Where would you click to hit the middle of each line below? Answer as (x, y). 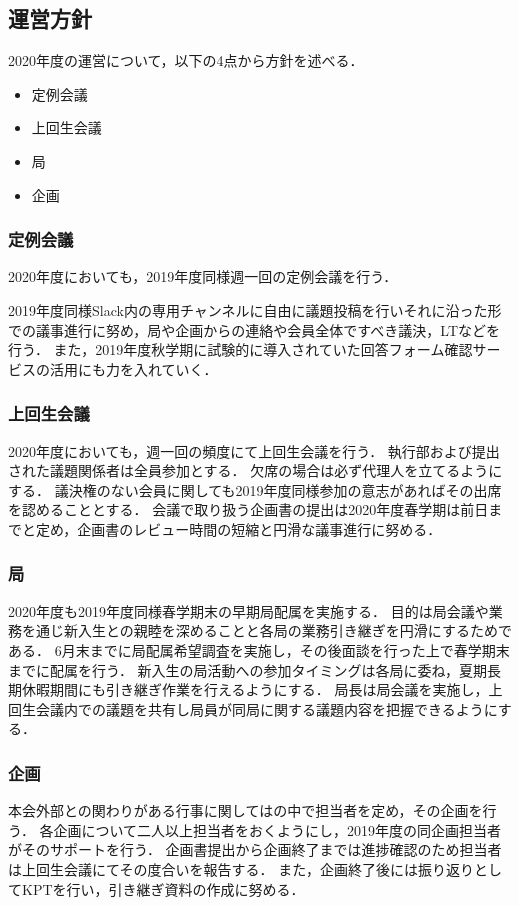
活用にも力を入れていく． (133, 368)
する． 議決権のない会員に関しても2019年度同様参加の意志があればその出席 (255, 489)
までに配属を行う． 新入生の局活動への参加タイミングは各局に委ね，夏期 (247, 669)
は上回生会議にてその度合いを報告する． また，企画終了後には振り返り (241, 868)
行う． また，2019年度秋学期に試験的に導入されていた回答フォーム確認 (240, 349)
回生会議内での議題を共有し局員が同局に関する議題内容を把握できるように (253, 708)
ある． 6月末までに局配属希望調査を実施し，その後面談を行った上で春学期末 (259, 649)
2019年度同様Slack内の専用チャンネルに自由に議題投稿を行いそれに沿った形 (255, 309)
